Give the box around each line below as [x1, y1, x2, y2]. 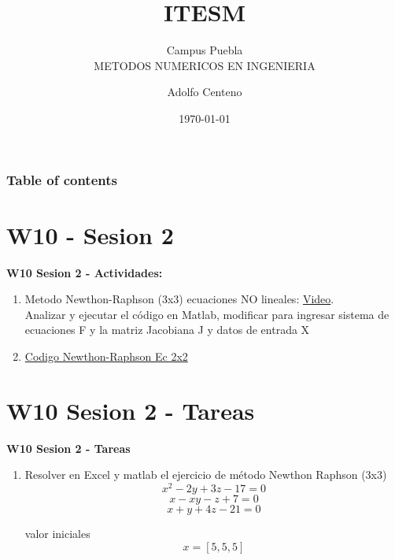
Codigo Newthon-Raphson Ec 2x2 [24, 347, 188, 364]
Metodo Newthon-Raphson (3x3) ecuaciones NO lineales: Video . [24, 291, 334, 307]
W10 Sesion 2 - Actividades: [6, 264, 163, 280]
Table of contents [6, 169, 117, 189]
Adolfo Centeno [167, 83, 242, 100]
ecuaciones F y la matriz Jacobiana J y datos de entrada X [24, 321, 310, 338]
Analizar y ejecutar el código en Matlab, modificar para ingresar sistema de [24, 306, 389, 322]
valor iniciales [24, 525, 90, 541]
